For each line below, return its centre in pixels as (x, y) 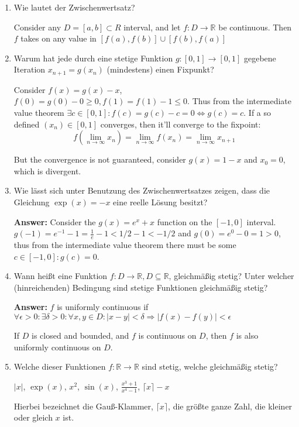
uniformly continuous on (57, 347)
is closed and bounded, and (80, 335)
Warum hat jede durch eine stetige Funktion (93, 58)
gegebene (260, 58)
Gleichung (32, 202)
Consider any (37, 27)
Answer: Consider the (55, 221)
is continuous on (167, 335)
